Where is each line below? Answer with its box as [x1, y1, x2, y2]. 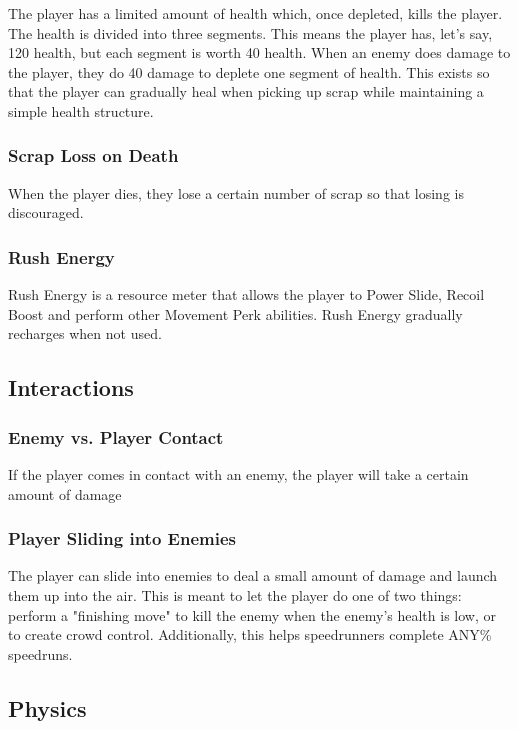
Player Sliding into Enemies [8, 526, 236, 551]
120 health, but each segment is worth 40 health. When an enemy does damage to [8, 42, 511, 63]
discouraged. [8, 202, 84, 223]
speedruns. [8, 643, 73, 664]
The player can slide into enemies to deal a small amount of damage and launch [8, 565, 498, 586]
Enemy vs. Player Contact [8, 424, 224, 449]
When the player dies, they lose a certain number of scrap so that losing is [8, 182, 464, 203]
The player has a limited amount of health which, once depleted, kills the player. [8, 3, 503, 23]
